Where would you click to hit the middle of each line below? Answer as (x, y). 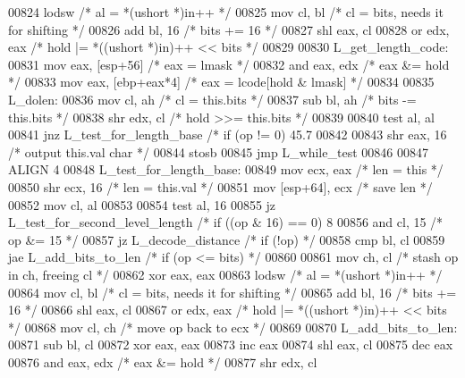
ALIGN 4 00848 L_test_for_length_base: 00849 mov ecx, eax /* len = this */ (226, 169)
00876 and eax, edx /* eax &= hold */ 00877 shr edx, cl (163, 361)
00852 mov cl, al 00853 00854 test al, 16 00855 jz (142, 204)
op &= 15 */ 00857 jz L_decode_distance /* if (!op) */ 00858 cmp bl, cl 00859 (227, 239)
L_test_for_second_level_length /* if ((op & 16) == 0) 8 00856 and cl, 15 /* (226, 222)
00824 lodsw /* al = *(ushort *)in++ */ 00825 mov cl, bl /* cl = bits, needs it (226, 12)
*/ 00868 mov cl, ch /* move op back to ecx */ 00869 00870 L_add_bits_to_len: (233, 327)
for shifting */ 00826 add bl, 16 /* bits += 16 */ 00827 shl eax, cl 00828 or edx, (229, 29)
